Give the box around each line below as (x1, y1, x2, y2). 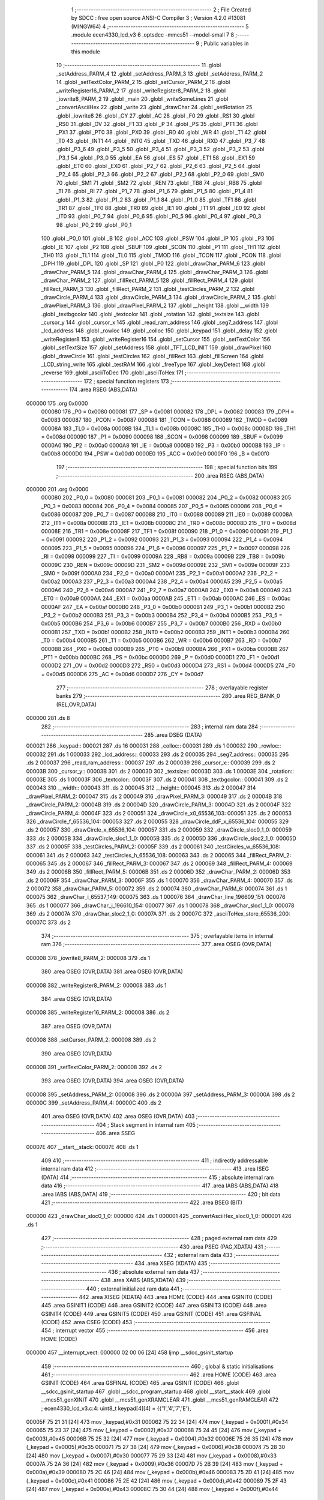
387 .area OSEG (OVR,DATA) (41, 1022, 112, 1030)
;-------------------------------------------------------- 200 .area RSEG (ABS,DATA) (56, 472, 265, 479)
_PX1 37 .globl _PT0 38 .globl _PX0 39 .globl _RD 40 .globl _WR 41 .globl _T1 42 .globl (56, 129, 266, 136)
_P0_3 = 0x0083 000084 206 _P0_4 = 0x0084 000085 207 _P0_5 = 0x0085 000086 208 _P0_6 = (41, 502, 283, 509)
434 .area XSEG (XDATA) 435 (134, 1260, 208, 1267)
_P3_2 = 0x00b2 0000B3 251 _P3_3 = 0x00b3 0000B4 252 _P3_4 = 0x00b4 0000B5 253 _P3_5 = (41, 611, 283, 619)
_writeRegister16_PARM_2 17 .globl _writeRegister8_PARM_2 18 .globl (56, 87, 226, 94)
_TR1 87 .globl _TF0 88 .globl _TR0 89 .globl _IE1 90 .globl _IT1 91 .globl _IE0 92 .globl (56, 204, 265, 211)
